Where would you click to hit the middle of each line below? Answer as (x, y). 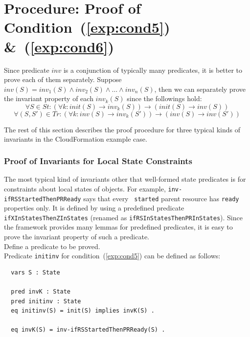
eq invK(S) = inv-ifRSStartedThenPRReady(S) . (88, 330)
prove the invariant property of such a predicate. (77, 237)
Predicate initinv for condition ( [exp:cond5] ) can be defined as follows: (112, 256)
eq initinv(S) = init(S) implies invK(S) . (83, 311)
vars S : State (35, 272)
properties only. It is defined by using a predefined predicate (94, 208)
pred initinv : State (46, 301)
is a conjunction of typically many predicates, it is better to (153, 70)
